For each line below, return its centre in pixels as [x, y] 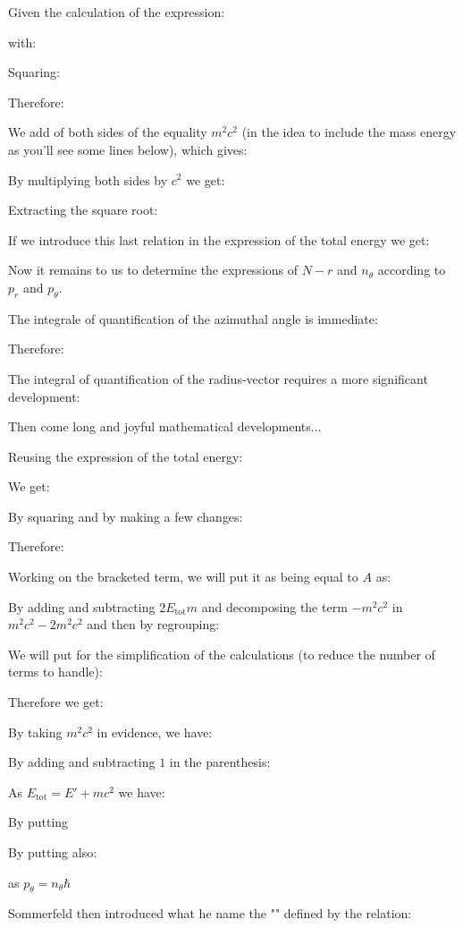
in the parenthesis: [220, 762]
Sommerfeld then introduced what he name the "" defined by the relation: [210, 913]
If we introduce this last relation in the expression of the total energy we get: [219, 239]
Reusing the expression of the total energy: [126, 456]
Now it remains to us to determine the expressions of [153, 270]
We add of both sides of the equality [108, 132]
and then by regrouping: [153, 624]
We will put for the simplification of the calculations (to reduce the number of [222, 654]
